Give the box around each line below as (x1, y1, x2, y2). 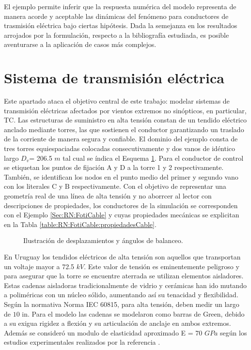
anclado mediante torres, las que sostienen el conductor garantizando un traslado (4, 124, 244, 134)
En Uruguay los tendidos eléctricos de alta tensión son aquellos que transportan (4, 252, 241, 261)
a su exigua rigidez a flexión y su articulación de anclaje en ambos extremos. (4, 318, 231, 328)
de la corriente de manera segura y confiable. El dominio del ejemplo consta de (4, 134, 238, 144)
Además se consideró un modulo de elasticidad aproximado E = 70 (4, 327, 203, 337)
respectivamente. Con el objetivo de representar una (72, 181, 226, 191)
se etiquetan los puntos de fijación (4, 162, 105, 172)
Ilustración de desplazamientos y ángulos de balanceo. (23, 235, 183, 245)
